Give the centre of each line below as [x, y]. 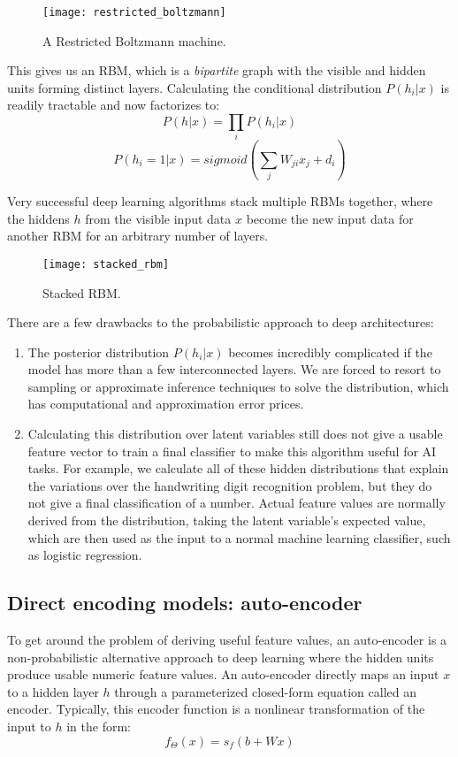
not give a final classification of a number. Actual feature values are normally [237, 503]
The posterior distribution [99, 352]
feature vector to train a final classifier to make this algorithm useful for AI [232, 451]
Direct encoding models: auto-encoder [185, 603]
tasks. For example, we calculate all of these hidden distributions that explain [238, 468]
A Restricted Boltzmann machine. [134, 40]
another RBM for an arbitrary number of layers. [138, 236]
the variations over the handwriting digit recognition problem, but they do [230, 485]
